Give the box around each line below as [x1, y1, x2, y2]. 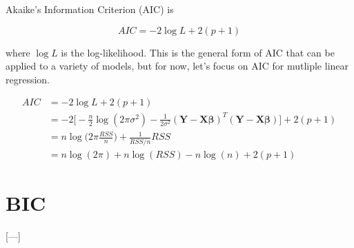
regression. [6, 72, 50, 86]
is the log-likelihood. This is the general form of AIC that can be [61, 45, 335, 59]
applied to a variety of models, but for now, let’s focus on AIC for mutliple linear [6, 59, 349, 73]
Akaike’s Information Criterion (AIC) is [6, 2, 174, 16]
